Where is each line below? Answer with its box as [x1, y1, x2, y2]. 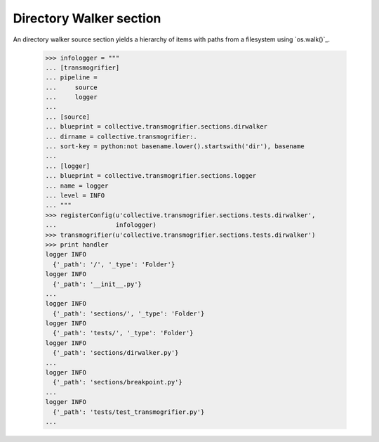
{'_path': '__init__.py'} [53, 280, 142, 288]
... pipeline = [45, 74, 98, 82]
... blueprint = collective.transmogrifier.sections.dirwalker [45, 123, 268, 131]
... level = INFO [45, 192, 105, 200]
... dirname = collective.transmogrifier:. [45, 132, 198, 141]
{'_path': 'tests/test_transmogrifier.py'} [53, 408, 205, 416]
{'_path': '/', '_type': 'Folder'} [53, 260, 175, 268]
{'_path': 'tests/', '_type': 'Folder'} [53, 329, 194, 337]
